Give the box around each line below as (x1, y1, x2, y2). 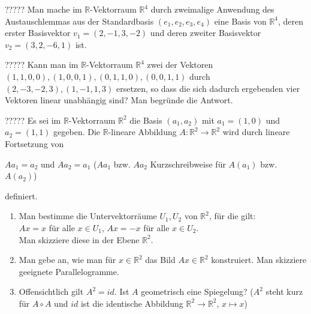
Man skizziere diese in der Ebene (19, 233, 140, 246)
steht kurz (265, 285, 303, 298)
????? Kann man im (5, 58, 78, 71)
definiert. (5, 189, 38, 202)
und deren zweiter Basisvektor (150, 26, 261, 39)
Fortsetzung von (5, 137, 64, 149)
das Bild (145, 253, 176, 266)
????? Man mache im (5, 3, 82, 15)
